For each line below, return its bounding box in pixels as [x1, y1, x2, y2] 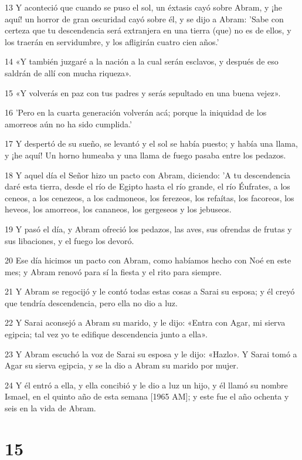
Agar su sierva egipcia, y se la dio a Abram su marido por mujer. [5, 359, 239, 371]
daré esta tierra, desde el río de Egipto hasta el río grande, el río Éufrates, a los [5, 180, 290, 192]
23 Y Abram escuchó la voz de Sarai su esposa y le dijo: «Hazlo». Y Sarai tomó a [5, 347, 297, 360]
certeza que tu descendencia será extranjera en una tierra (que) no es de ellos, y [5, 24, 291, 36]
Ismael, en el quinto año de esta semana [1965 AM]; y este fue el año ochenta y [5, 390, 289, 402]
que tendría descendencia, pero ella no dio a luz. [5, 296, 178, 309]
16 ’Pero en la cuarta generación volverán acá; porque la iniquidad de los [5, 106, 267, 119]
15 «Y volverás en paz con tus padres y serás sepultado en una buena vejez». [5, 86, 281, 99]
